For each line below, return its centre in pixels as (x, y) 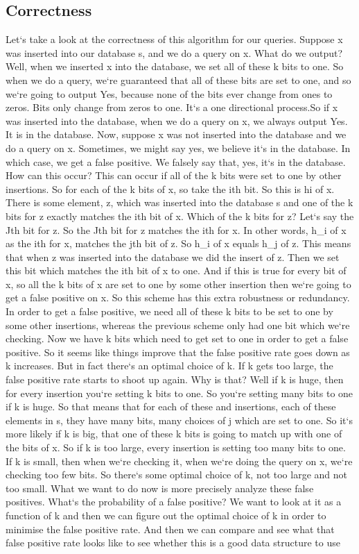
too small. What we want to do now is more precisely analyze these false (160, 488)
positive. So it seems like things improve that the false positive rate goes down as (178, 352)
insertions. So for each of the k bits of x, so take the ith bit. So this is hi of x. (170, 188)
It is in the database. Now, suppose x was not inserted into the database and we (176, 134)
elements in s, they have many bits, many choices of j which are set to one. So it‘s (179, 420)
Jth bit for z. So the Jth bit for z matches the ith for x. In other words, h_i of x (176, 229)
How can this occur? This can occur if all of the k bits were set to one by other (174, 175)
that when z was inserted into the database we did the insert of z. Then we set (173, 257)
